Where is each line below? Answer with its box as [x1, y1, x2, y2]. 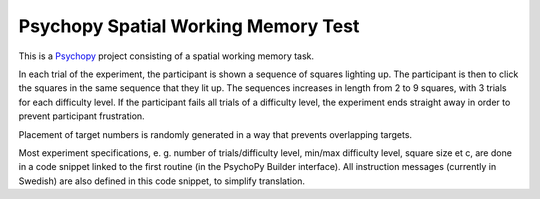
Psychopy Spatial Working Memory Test [18, 15, 360, 37]
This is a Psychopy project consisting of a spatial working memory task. [18, 50, 315, 62]
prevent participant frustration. [18, 110, 145, 122]
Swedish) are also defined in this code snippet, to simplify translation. [18, 175, 305, 187]
